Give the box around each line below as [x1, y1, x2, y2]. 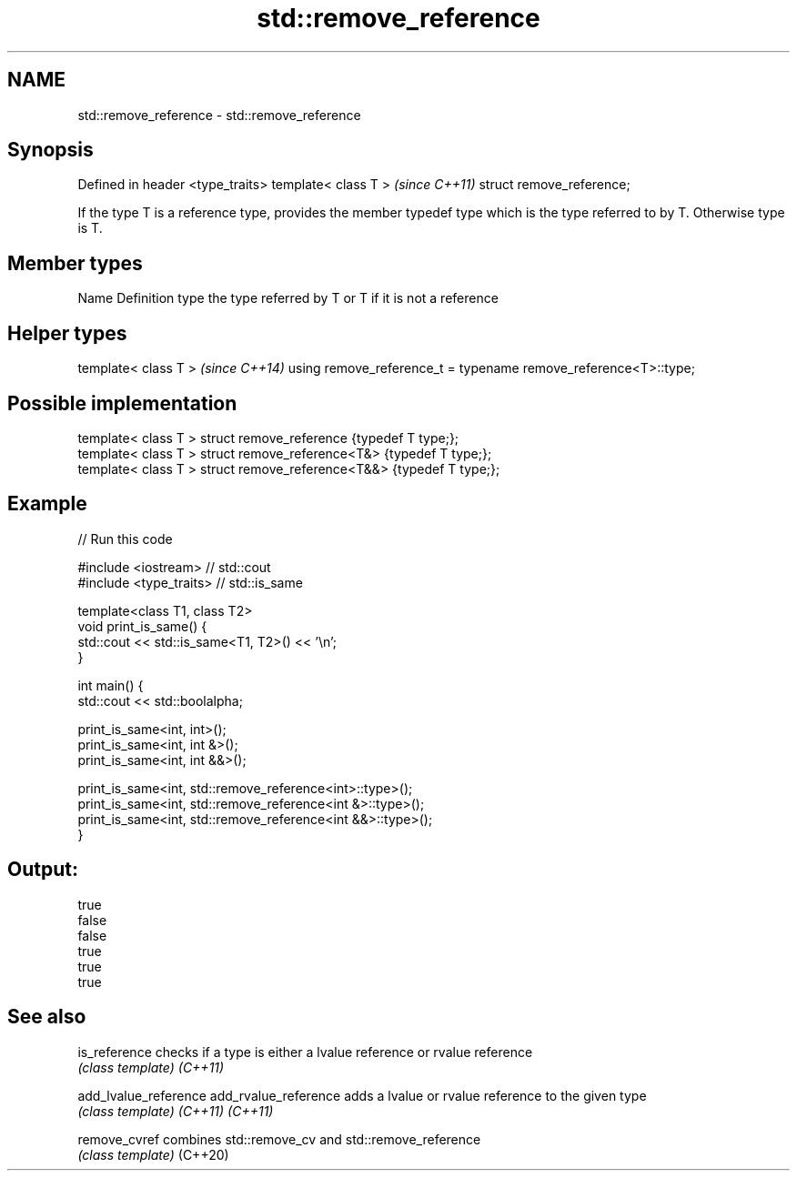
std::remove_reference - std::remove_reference [77, 106, 361, 123]
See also [7, 1005, 86, 1029]
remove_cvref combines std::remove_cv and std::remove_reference [77, 1131, 481, 1147]
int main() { [77, 677, 144, 693]
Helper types [7, 321, 127, 345]
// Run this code [77, 530, 173, 547]
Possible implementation [7, 391, 237, 415]
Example [7, 492, 87, 516]
